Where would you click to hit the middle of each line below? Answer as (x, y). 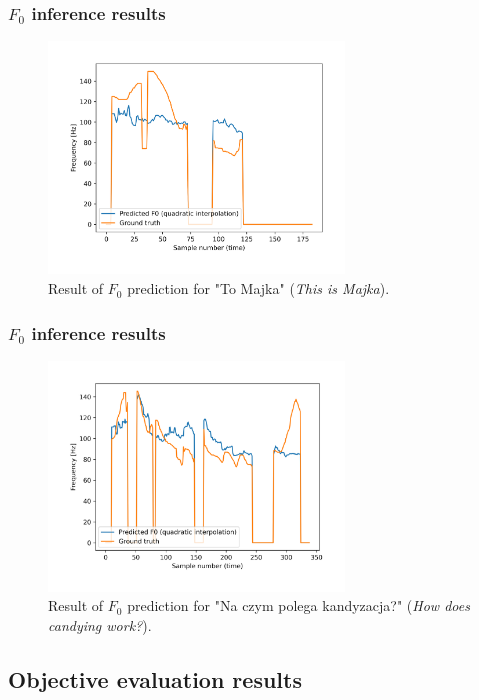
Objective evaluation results (155, 678)
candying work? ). (100, 624)
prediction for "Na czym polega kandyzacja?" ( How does (298, 605)
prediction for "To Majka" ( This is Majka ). (258, 288)
